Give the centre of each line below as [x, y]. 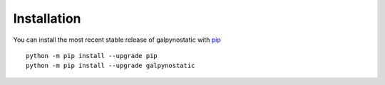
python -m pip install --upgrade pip [92, 56]
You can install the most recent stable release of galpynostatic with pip [117, 40]
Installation [47, 18]
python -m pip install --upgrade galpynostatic [111, 66]
